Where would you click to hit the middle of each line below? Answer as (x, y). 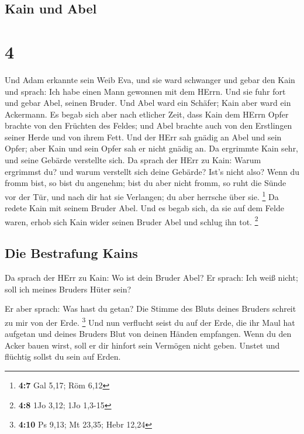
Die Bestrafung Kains (71, 253)
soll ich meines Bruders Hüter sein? (68, 289)
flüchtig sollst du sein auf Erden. (63, 356)
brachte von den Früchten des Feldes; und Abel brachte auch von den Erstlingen (148, 125)
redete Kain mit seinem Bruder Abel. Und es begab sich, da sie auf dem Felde (144, 208)
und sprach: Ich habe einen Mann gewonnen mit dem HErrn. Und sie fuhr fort (145, 91)
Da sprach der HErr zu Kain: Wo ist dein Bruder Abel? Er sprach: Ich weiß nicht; (151, 278)
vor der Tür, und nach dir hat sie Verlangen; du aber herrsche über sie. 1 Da (142, 195)
